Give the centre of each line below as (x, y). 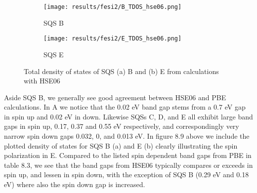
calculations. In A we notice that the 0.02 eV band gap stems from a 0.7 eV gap (125, 107)
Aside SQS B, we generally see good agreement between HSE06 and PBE (115, 97)
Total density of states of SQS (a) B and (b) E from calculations (121, 71)
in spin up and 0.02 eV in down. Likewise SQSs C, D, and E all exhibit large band (128, 116)
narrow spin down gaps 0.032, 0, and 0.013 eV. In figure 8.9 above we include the (127, 136)
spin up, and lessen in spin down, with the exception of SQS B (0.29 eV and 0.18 (127, 174)
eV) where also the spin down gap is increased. (75, 184)
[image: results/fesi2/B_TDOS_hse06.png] (113, 7)
